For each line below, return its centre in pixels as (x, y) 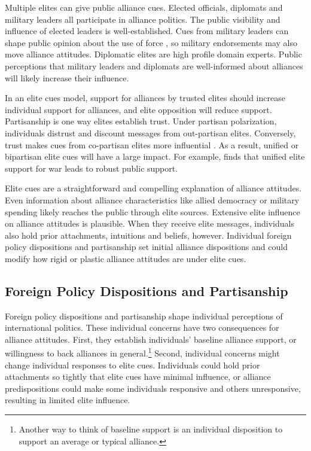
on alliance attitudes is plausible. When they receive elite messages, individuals (150, 223)
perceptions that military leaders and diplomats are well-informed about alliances (154, 65)
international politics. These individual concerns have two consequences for (142, 327)
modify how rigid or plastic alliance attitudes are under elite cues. (126, 258)
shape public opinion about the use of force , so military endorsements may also (151, 42)
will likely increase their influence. (67, 77)
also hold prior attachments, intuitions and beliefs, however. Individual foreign (148, 235)
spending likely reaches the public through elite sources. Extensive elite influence (153, 211)
